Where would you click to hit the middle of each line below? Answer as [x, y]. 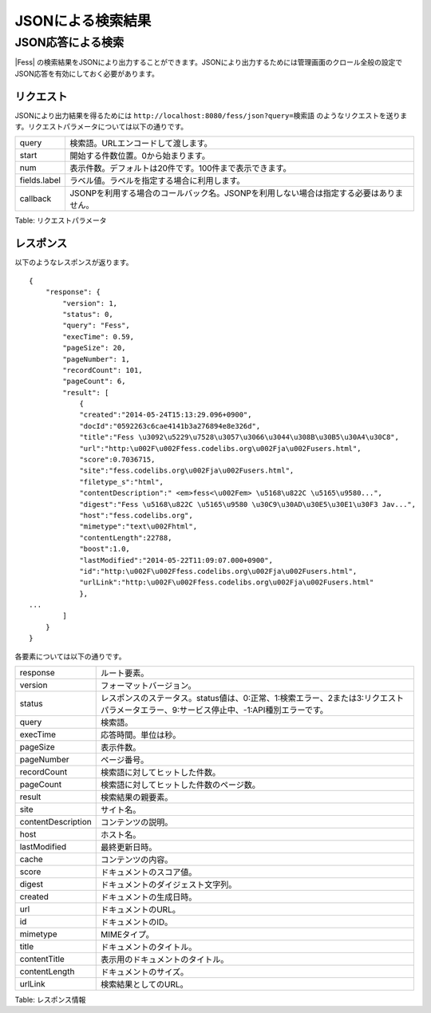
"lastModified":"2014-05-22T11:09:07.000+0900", [176, 560]
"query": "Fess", [97, 326]
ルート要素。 [125, 673]
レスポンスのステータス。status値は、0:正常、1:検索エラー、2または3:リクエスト [252, 698]
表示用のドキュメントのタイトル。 [164, 960]
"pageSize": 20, [94, 348]
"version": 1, [90, 303]
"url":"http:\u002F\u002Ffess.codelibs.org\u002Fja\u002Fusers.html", [220, 448]
